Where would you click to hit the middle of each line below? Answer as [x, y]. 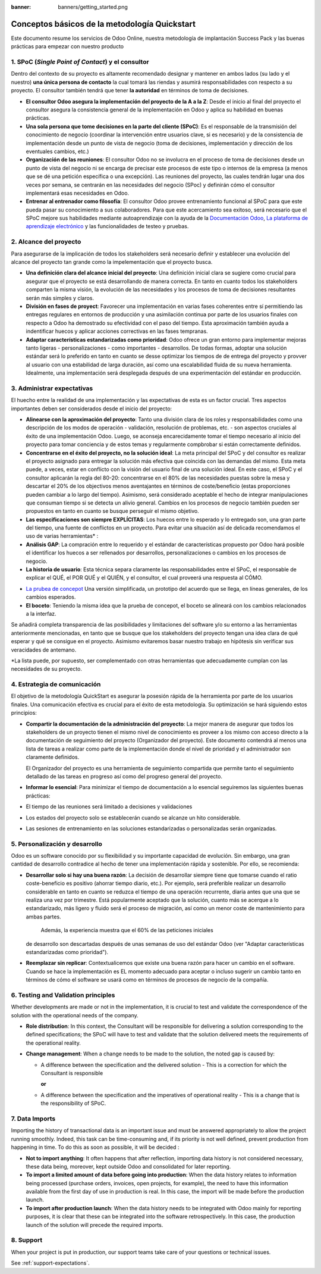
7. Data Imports [33, 1119]
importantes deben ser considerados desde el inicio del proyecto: [92, 409]
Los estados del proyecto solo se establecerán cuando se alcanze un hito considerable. [133, 817]
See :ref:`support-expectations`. [50, 1263]
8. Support [27, 1240]
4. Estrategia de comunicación [56, 684]
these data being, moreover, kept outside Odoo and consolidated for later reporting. [128, 1166]
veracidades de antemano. [44, 650]
